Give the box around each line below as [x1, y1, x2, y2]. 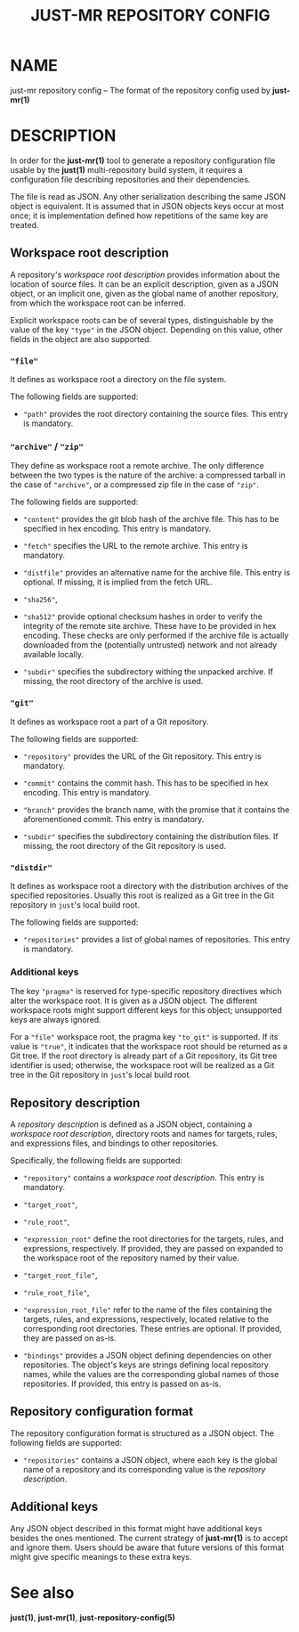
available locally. [22, 649, 84, 660]
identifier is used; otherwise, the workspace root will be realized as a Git [10, 1060, 275, 1071]
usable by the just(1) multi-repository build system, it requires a [10, 164, 243, 175]
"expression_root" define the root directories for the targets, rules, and [22, 1233, 284, 1244]
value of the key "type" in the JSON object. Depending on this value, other [10, 324, 284, 335]
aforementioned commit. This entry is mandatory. [22, 813, 205, 824]
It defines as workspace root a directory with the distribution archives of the [10, 880, 288, 891]
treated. [10, 219, 39, 230]
